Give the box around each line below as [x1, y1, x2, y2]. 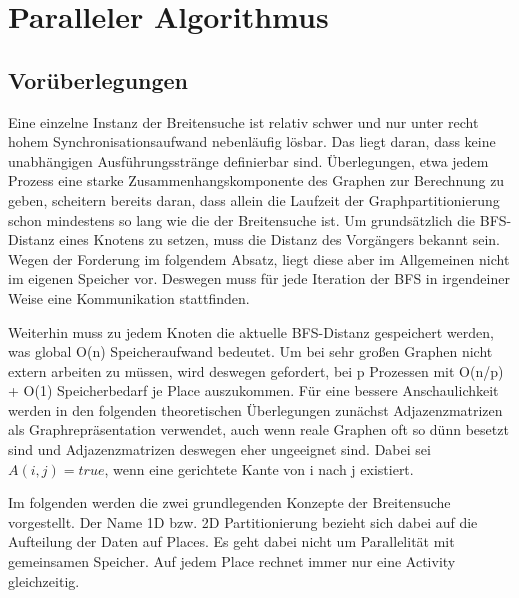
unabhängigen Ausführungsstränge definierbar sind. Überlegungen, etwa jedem [8, 150, 489, 171]
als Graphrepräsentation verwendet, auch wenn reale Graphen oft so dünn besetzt [8, 419, 509, 440]
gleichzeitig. [8, 570, 80, 591]
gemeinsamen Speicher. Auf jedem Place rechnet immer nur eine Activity [8, 551, 456, 572]
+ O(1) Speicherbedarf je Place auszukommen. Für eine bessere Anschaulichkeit [8, 380, 499, 401]
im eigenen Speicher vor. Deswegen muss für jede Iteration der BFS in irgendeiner [8, 268, 510, 289]
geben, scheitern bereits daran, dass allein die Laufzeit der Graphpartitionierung [8, 189, 500, 210]
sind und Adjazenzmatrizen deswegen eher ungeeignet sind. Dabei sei [8, 439, 431, 460]
